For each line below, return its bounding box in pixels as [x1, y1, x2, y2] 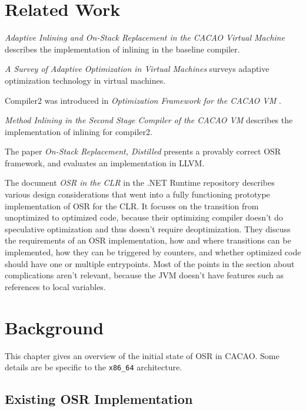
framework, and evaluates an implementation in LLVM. [5, 156, 205, 169]
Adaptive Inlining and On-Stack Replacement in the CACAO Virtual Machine [5, 31, 285, 44]
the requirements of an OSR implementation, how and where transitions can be [5, 234, 291, 246]
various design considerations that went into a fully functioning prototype [5, 188, 270, 200]
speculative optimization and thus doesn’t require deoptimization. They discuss [5, 222, 291, 235]
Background [5, 315, 104, 339]
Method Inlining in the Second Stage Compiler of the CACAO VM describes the [5, 114, 293, 126]
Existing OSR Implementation [5, 390, 193, 408]
